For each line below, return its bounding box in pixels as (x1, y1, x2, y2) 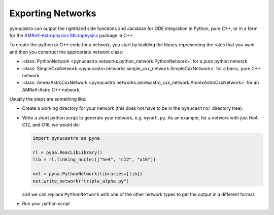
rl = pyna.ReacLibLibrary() (32, 150, 102, 155)
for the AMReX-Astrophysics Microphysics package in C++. (9, 32, 134, 38)
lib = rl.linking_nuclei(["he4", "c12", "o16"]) (32, 157, 156, 163)
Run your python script (22, 200, 71, 206)
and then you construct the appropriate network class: (9, 49, 123, 55)
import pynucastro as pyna (32, 135, 100, 141)
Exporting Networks (9, 8, 96, 19)
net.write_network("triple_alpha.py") (32, 178, 129, 184)
